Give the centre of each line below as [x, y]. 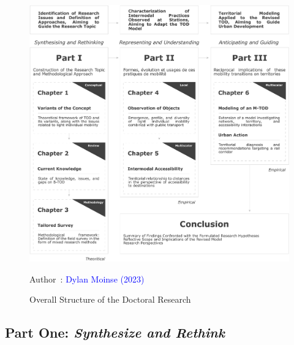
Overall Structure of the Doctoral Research [110, 299]
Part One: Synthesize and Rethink [115, 332]
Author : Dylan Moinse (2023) [87, 279]
